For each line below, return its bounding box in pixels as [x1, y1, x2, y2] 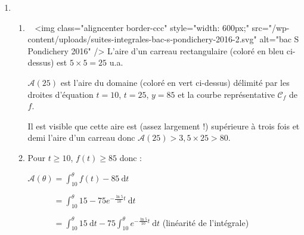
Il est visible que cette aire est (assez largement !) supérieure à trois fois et [27, 119, 300, 132]
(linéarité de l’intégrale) [162, 216, 249, 228]
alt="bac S [259, 33, 299, 45]
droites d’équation [27, 88, 94, 100]
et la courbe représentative [178, 88, 275, 100]
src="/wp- [252, 21, 290, 33]
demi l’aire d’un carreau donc [27, 131, 135, 144]
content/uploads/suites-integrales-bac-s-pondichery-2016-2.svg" [27, 33, 257, 45]
